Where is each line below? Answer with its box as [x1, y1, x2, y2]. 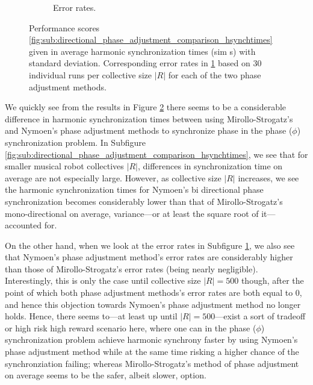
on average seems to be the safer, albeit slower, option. [5, 369, 206, 381]
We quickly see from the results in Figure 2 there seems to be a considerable [5, 101, 287, 113]
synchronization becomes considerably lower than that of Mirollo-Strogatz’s [5, 195, 283, 207]
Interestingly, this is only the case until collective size [5, 274, 201, 287]
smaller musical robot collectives [5, 160, 124, 172]
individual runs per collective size [29, 68, 152, 81]
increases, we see [238, 171, 299, 184]
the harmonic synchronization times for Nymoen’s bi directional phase [5, 183, 264, 196]
